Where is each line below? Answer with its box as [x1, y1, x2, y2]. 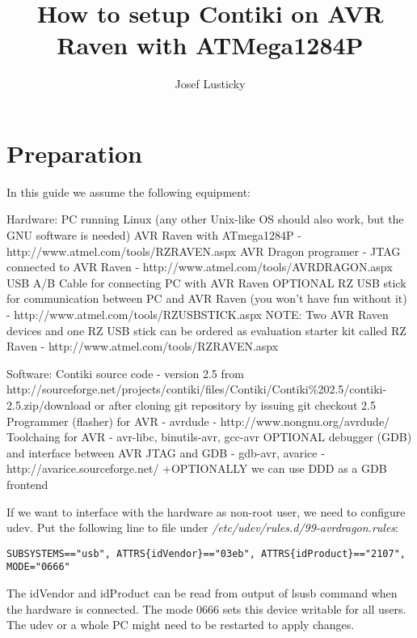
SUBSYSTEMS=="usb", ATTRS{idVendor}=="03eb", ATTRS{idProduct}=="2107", [6, 547, 406, 559]
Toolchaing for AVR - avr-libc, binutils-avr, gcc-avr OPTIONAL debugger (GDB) [6, 428, 412, 445]
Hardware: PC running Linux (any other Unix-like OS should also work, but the [6, 211, 404, 228]
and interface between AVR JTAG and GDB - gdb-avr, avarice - [6, 444, 325, 461]
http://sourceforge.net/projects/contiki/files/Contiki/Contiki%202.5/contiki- [6, 381, 387, 398]
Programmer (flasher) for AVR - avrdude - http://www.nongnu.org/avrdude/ [6, 412, 390, 429]
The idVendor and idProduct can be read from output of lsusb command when [6, 585, 398, 602]
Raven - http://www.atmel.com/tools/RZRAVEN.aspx [6, 338, 279, 355]
